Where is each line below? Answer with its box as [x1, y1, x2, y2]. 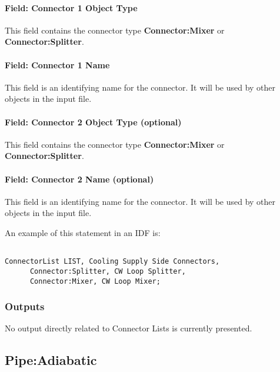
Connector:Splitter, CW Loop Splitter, [29, 267, 186, 275]
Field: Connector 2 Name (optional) [5, 172, 154, 185]
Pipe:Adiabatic [5, 351, 97, 369]
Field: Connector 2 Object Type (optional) [5, 115, 182, 128]
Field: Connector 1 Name [5, 58, 110, 71]
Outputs [5, 299, 45, 314]
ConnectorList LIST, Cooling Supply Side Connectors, [5, 257, 220, 266]
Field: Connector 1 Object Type [5, 1, 138, 14]
